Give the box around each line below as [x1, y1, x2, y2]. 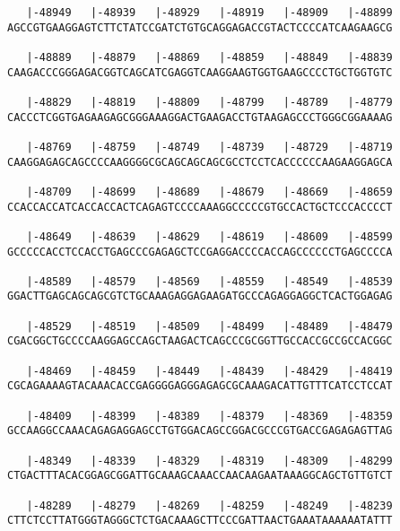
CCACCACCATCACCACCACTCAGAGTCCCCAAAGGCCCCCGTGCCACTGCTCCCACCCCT [7, 200, 393, 213]
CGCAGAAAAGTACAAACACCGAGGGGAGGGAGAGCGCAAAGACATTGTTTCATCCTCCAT [7, 379, 393, 393]
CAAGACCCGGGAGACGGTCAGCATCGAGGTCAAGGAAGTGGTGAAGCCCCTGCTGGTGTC [7, 65, 393, 79]
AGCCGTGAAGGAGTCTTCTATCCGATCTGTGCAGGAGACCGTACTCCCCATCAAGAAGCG [7, 21, 393, 34]
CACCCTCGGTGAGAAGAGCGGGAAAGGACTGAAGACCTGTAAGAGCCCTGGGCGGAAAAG [7, 110, 393, 124]
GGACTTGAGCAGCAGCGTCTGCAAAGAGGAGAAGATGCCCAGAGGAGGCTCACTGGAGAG [7, 290, 393, 303]
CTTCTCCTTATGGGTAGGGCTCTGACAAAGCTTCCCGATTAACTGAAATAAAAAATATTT [7, 514, 393, 527]
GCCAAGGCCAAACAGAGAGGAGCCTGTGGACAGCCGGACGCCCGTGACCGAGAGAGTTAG [7, 424, 393, 438]
